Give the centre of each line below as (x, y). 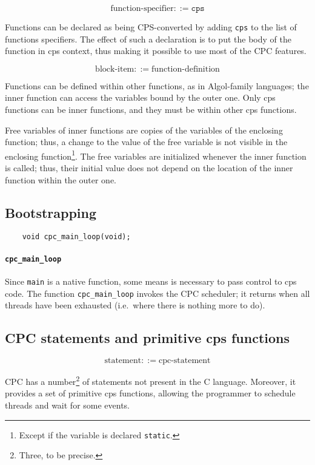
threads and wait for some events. (68, 405)
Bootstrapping (51, 212)
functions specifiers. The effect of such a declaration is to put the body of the (148, 39)
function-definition (186, 69)
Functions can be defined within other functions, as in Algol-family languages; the (157, 85)
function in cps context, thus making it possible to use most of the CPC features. (156, 51)
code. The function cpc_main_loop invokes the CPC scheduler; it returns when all (157, 293)
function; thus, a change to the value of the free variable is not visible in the (146, 142)
